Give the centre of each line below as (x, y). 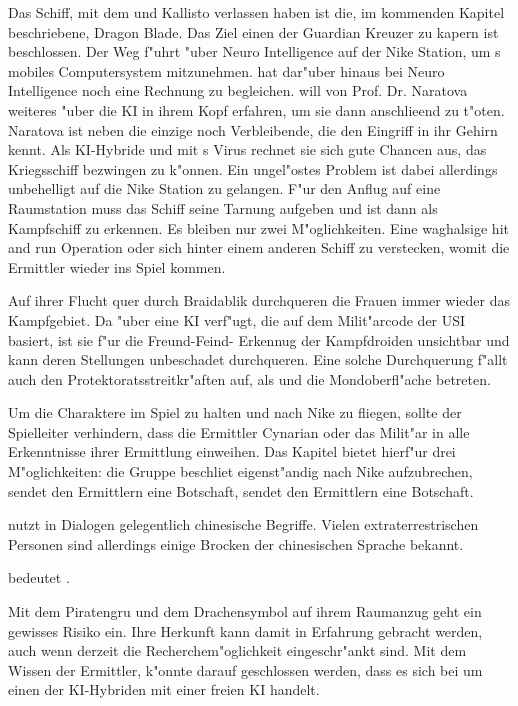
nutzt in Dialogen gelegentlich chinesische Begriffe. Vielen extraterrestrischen (243, 524)
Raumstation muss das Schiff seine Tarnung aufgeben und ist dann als (223, 207)
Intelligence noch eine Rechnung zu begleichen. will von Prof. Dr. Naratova (238, 90)
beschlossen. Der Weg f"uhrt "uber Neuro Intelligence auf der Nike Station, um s (254, 51)
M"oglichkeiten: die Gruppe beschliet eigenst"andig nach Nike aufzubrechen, (240, 471)
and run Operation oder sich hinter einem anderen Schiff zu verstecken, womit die (259, 247)
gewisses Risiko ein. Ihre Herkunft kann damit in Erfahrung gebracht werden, (245, 630)
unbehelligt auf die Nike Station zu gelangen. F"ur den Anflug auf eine (224, 188)
